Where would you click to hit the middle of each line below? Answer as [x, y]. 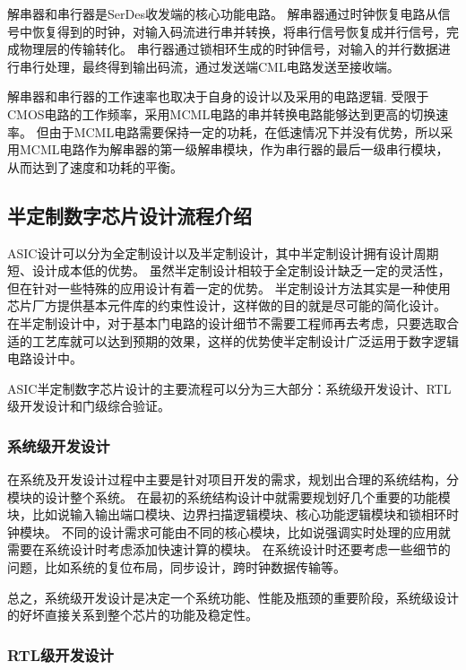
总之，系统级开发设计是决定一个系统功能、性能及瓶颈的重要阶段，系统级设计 [233, 597]
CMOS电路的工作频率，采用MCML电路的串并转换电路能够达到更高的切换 [222, 113]
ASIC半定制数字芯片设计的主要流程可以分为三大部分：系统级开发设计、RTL [229, 388]
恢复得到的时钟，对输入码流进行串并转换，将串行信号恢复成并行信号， [239, 31]
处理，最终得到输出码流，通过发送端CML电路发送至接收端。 [222, 66]
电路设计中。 [45, 358]
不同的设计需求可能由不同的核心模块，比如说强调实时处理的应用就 [256, 531]
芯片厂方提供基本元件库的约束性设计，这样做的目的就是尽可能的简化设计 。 [227, 305]
